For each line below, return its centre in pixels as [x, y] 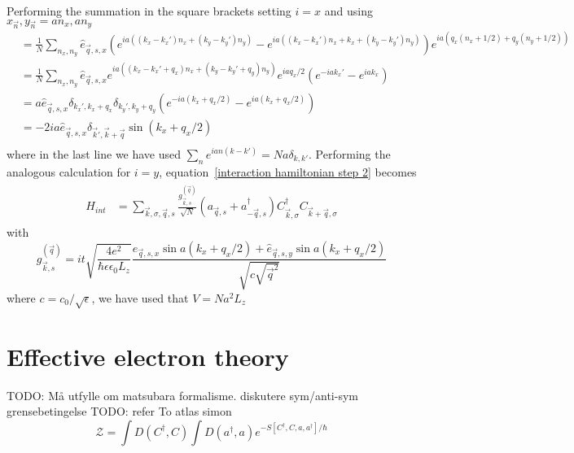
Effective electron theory [148, 356]
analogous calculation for [69, 171]
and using [348, 11]
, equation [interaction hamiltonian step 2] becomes [288, 171]
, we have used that [140, 297]
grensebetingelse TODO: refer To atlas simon [119, 411]
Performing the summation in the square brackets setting [149, 11]
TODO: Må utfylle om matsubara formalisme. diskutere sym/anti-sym [182, 395]
